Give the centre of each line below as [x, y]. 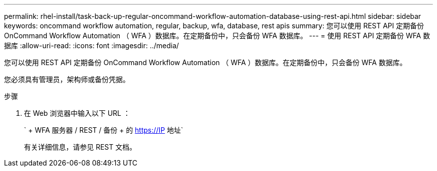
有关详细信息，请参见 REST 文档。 [80, 147]
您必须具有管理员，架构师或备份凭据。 [67, 79]
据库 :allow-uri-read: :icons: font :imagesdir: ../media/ [92, 45]
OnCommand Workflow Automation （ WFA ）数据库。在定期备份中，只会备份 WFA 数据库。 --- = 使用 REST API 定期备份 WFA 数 [217, 36]
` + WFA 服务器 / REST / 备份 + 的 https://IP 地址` [104, 130]
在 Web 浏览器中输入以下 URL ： [77, 113]
